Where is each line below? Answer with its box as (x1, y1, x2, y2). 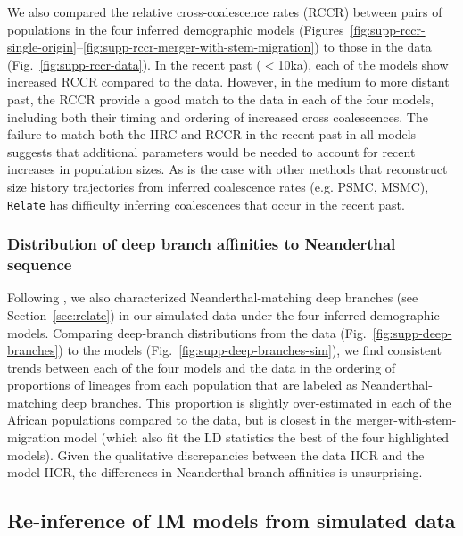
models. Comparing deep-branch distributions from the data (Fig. (7, 323, 367, 342)
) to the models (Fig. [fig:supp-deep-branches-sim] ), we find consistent (58, 341, 442, 359)
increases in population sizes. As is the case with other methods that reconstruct (7, 160, 448, 178)
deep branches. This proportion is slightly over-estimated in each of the (62, 392, 451, 411)
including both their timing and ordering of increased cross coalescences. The (7, 107, 428, 126)
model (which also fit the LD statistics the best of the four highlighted (63, 428, 450, 447)
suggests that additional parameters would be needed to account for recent (7, 142, 416, 161)
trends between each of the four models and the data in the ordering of (7, 358, 396, 376)
